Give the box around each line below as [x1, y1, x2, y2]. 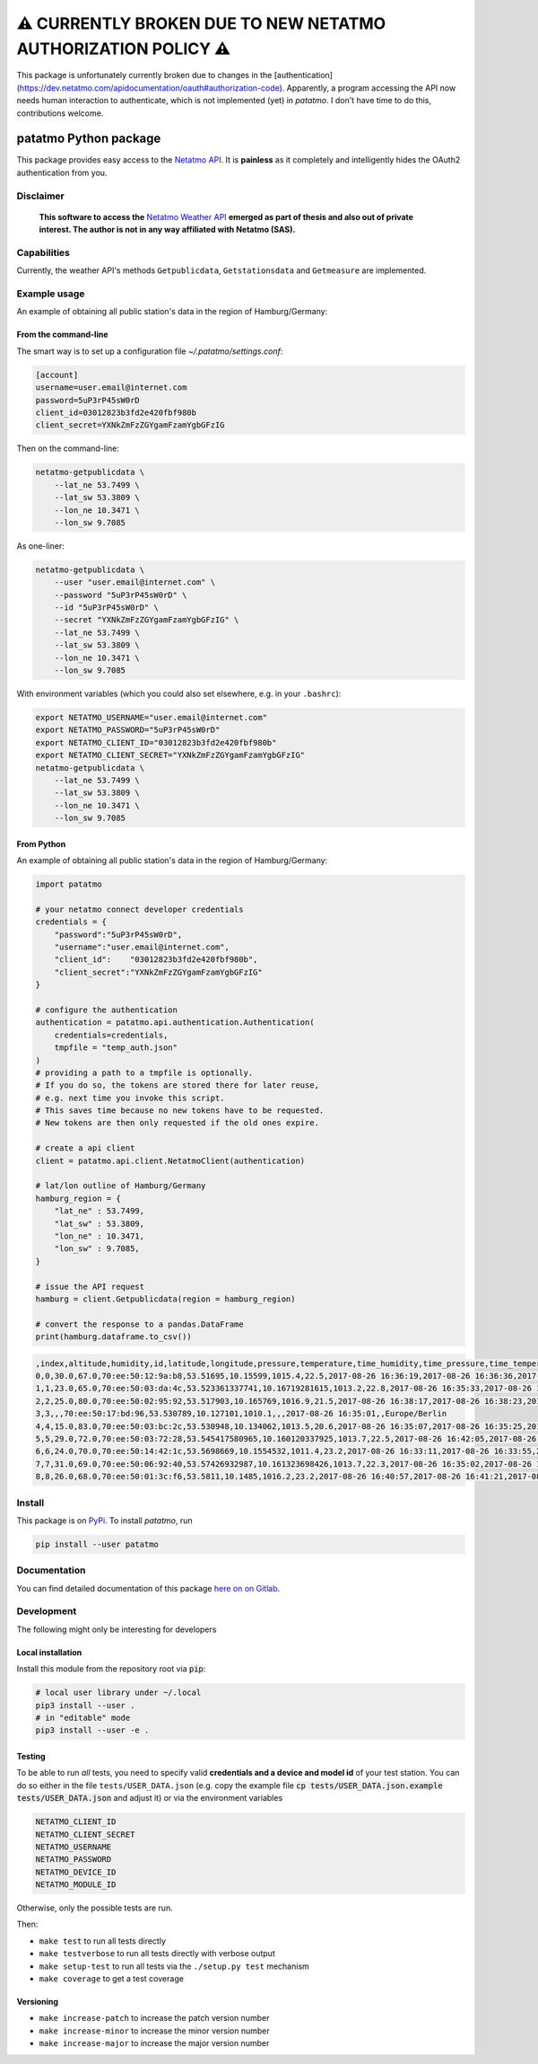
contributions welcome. [16, 108, 104, 119]
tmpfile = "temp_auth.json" [54, 1043, 178, 1053]
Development [16, 1605, 77, 1618]
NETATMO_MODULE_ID [35, 1880, 117, 1890]
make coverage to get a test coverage [39, 1973, 184, 1984]
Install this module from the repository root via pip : [16, 1663, 206, 1674]
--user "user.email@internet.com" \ [54, 578, 215, 587]
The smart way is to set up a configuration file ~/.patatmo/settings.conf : [16, 346, 283, 357]
